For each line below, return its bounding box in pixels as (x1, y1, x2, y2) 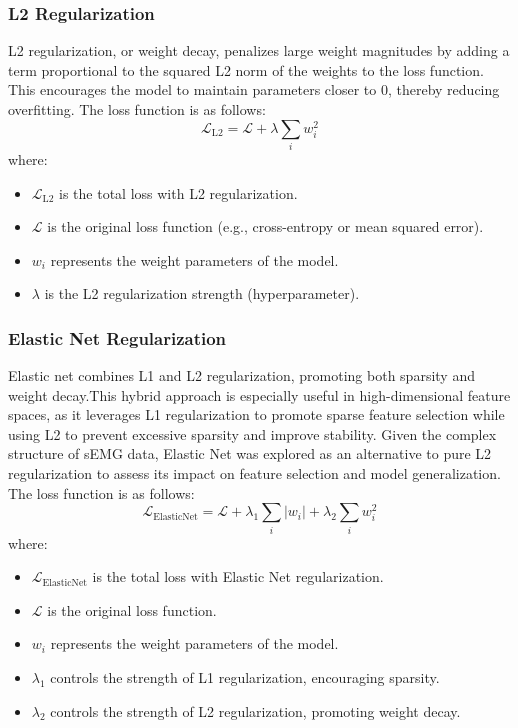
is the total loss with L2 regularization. (59, 182, 298, 203)
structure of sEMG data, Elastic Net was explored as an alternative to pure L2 (8, 443, 492, 464)
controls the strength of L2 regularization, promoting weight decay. (50, 700, 461, 721)
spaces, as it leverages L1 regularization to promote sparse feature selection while (8, 404, 505, 425)
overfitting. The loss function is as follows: (8, 99, 266, 119)
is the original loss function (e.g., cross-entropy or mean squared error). (47, 216, 484, 237)
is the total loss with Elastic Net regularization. (92, 566, 384, 587)
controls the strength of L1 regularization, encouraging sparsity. (50, 666, 440, 687)
